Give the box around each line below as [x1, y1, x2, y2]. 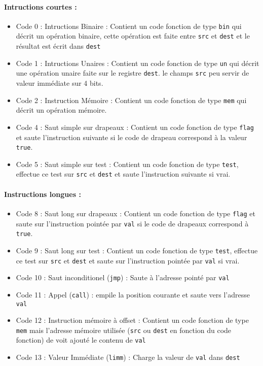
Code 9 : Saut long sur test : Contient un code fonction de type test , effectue [16, 245, 258, 255]
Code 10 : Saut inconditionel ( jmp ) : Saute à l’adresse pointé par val [16, 272, 230, 283]
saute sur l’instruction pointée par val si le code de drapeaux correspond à [16, 218, 249, 228]
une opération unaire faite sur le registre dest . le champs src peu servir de [16, 68, 249, 78]
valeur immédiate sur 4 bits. [16, 78, 103, 88]
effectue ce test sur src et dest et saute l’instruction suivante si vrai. [16, 169, 231, 179]
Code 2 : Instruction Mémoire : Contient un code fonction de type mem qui [16, 94, 247, 105]
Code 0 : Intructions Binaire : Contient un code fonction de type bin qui [16, 20, 242, 31]
